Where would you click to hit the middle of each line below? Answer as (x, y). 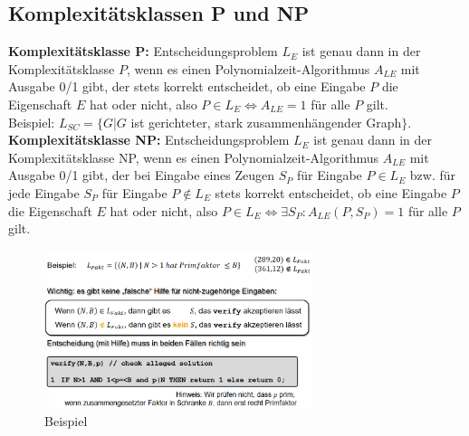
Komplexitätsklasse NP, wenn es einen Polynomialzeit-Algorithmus (194, 157)
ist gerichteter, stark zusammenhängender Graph (266, 122)
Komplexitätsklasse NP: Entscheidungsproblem (149, 140)
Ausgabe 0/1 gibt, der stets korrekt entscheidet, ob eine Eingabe (187, 86)
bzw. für (433, 175)
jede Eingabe (44, 192)
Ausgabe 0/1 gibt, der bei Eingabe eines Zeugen (141, 175)
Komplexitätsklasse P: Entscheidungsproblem (143, 51)
